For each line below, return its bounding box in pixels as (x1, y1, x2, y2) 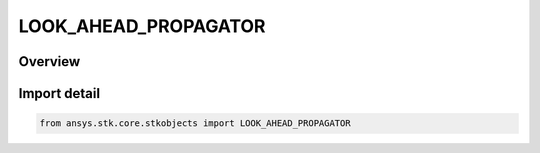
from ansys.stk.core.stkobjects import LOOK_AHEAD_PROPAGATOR (39, 118, 351, 129)
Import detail (18, 85, 100, 102)
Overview (18, 53, 81, 70)
